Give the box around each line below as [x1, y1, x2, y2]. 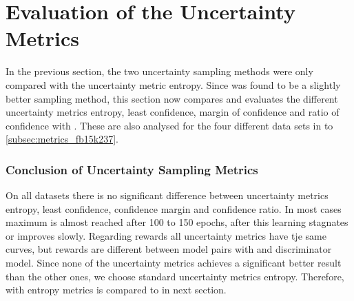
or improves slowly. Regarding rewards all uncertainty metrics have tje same [6, 228, 326, 242]
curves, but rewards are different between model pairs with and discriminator [6, 242, 332, 256]
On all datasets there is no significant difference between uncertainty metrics [6, 188, 329, 203]
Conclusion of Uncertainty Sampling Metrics [6, 160, 258, 178]
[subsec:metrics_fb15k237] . [6, 132, 119, 146]
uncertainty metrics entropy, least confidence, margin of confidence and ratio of [6, 105, 340, 119]
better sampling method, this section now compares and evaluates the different [6, 91, 338, 105]
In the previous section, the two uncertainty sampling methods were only [6, 64, 313, 79]
